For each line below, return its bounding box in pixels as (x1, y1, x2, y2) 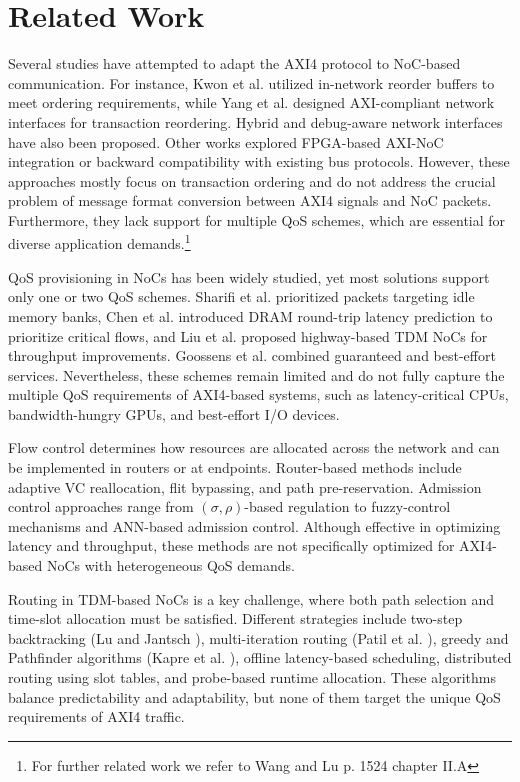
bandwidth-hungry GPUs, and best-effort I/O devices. (8, 403, 340, 424)
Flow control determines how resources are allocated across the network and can (8, 437, 500, 458)
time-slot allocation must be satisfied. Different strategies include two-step (8, 608, 463, 629)
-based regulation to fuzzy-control (244, 496, 451, 517)
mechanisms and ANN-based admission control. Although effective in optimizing (8, 515, 501, 536)
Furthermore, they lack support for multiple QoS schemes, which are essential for (8, 209, 506, 230)
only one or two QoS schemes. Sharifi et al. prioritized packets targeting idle (8, 286, 475, 307)
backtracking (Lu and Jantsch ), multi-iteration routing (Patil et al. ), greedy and (8, 627, 509, 648)
